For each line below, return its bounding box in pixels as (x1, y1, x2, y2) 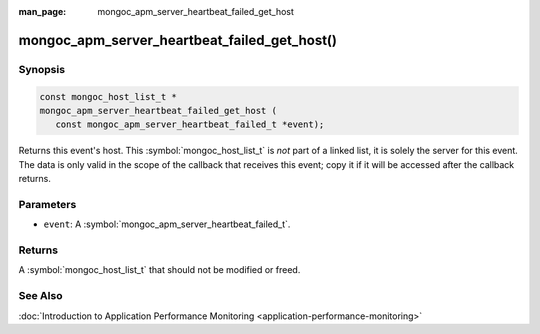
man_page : (18, 6, 67, 17)
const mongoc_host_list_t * (39, 91, 177, 102)
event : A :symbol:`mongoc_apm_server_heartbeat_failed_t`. (43, 218, 291, 230)
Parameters (18, 197, 77, 211)
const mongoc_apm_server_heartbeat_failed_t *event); (55, 119, 325, 130)
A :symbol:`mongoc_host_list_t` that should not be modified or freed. (18, 264, 301, 276)
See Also (18, 289, 63, 303)
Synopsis (18, 62, 65, 76)
